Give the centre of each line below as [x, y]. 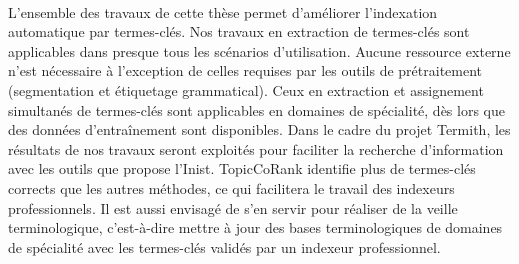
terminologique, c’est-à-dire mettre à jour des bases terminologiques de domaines [255, 227]
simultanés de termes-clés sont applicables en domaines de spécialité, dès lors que [256, 109]
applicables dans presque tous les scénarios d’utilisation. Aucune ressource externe [259, 50]
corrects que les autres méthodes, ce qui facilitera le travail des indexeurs [231, 187]
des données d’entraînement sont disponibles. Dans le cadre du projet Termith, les [259, 129]
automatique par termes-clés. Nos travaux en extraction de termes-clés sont [239, 31]
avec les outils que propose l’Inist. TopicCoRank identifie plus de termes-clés [242, 168]
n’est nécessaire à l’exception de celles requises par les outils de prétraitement [245, 70]
